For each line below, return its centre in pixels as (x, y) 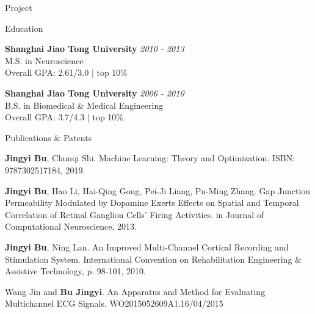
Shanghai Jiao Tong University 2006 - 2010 (95, 93)
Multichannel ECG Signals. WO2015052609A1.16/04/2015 (114, 303)
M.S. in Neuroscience (44, 60)
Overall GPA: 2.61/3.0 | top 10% (67, 72)
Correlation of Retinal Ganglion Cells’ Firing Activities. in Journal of (135, 214)
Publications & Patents (49, 137)
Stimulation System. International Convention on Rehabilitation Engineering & (153, 259)
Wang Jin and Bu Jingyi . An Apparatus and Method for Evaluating (135, 291)
